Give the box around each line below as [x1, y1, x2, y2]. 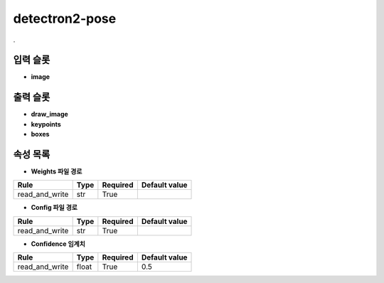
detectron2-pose [13, 11, 117, 26]
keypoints [31, 119, 62, 128]
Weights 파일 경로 [31, 167, 82, 176]
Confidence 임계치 [31, 239, 85, 248]
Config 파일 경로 [31, 203, 78, 212]
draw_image [31, 110, 69, 119]
